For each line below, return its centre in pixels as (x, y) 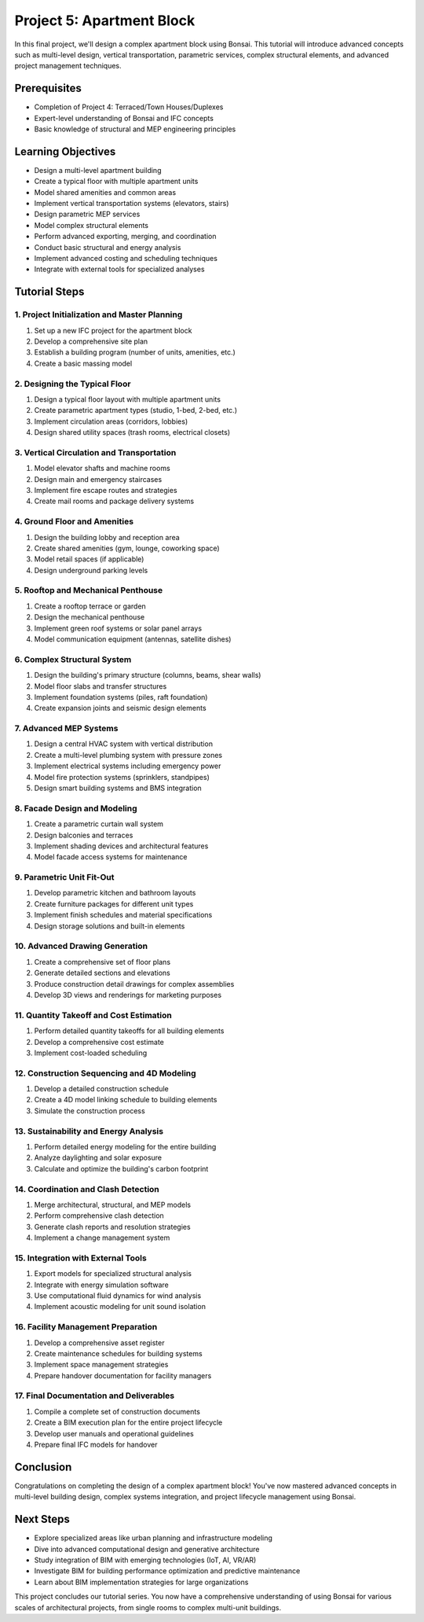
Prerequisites (48, 88)
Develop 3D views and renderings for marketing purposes (128, 995)
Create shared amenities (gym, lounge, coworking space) (127, 548)
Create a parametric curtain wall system (99, 824)
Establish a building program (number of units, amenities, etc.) (135, 352)
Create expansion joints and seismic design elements (121, 708)
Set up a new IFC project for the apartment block (113, 330)
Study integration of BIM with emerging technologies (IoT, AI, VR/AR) (145, 1560)
